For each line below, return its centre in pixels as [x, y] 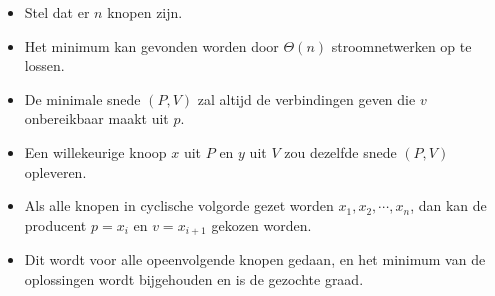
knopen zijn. [145, 12]
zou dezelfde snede [340, 151]
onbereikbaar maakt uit [96, 118]
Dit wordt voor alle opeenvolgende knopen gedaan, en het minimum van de [255, 259]
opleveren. [55, 171]
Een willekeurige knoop [95, 151]
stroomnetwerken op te [401, 45]
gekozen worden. [261, 224]
